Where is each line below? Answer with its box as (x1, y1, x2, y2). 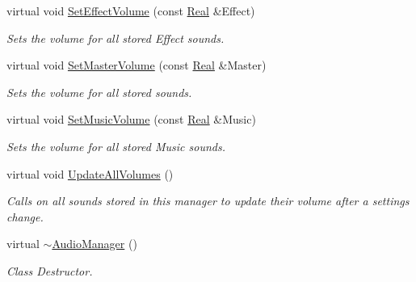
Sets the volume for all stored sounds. (6, 83, 192, 100)
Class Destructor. (6, 262, 93, 279)
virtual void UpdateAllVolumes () (6, 165, 174, 182)
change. (6, 208, 44, 225)
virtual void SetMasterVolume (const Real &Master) (6, 57, 267, 74)
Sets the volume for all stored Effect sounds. (6, 29, 225, 46)
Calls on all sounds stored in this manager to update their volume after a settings (6, 192, 410, 209)
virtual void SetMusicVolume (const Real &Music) (6, 111, 256, 128)
